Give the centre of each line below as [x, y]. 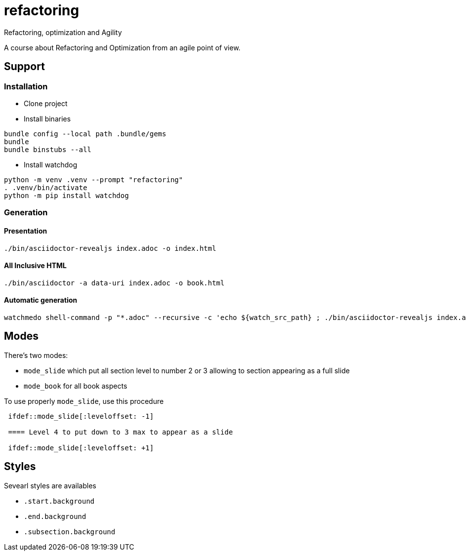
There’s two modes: [36, 355]
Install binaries [47, 119]
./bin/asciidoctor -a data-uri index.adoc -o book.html [114, 283]
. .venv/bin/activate [46, 187]
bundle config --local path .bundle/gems [85, 134]
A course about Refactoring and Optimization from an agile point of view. [122, 47]
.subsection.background [70, 532]
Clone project [46, 103]
